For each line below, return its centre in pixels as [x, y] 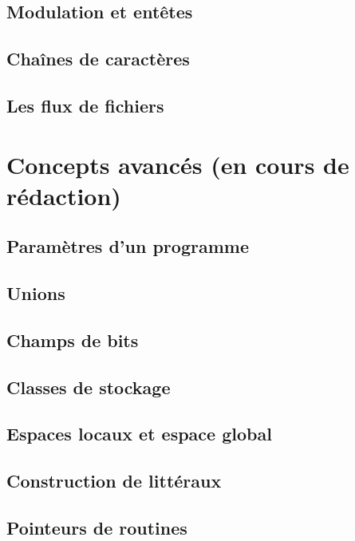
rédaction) [64, 195]
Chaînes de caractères [98, 59]
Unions [36, 293]
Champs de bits [73, 340]
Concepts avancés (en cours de [178, 164]
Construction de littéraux [114, 481]
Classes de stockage [89, 387]
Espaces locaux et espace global [139, 434]
